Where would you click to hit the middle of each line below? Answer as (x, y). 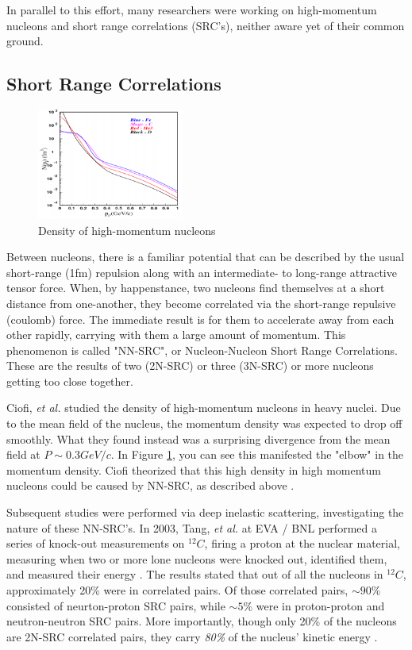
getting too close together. (70, 381)
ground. (25, 41)
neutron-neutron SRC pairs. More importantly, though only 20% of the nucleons (202, 621)
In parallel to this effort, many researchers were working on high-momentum (192, 10)
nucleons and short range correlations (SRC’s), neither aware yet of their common (206, 25)
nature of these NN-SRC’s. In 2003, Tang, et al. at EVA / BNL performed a (192, 527)
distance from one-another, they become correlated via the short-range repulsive (201, 303)
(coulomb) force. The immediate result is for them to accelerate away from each (200, 319)
